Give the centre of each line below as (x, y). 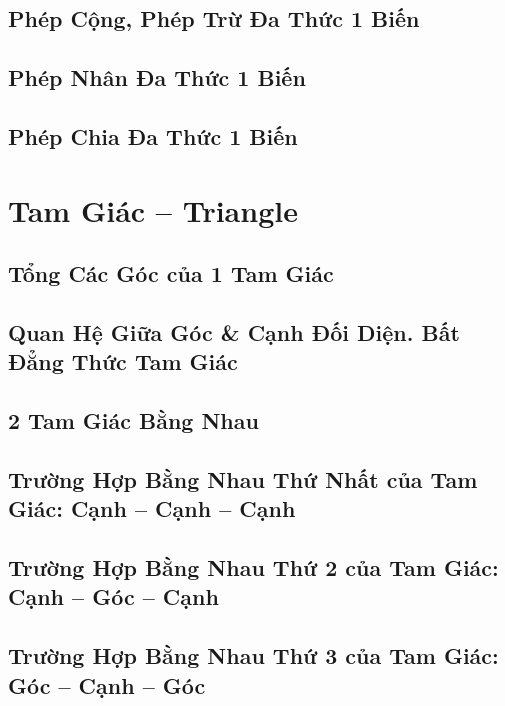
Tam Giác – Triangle (153, 209)
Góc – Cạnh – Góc (107, 684)
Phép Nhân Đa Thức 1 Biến (157, 77)
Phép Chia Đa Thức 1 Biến (153, 135)
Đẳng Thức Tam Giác (123, 361)
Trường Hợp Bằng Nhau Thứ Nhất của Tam (243, 478)
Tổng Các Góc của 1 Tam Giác (171, 273)
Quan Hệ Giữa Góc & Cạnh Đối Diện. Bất (234, 331)
